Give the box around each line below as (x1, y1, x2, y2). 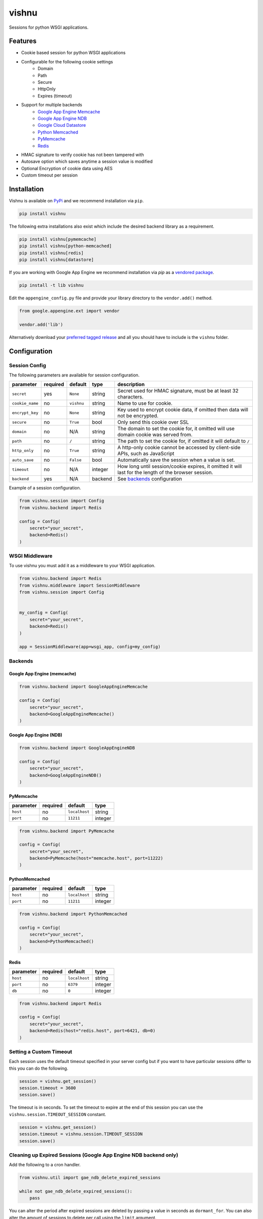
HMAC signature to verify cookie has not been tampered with (21, 152, 144, 157)
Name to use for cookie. (117, 400, 173, 407)
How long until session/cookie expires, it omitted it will (117, 463, 242, 470)
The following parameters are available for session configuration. (9, 372, 140, 378)
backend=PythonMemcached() (29, 939, 94, 944)
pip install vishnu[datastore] (19, 257, 94, 263)
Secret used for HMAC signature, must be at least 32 (117, 388, 239, 394)
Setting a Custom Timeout (9, 1048, 73, 1055)
